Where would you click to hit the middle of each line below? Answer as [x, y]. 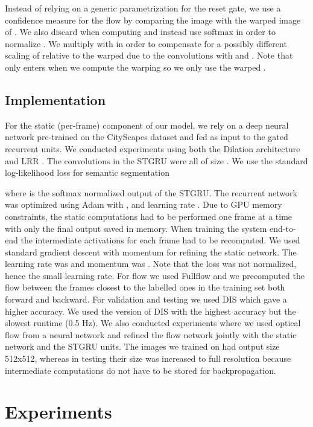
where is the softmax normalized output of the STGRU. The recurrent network [151, 192]
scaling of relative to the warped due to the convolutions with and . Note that [149, 55]
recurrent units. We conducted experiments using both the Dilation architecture [153, 148]
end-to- [283, 228]
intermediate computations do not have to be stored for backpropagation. [141, 370]
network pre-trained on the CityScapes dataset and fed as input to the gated [147, 137]
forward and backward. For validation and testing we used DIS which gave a [146, 299]
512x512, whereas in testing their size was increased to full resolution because [148, 358]
